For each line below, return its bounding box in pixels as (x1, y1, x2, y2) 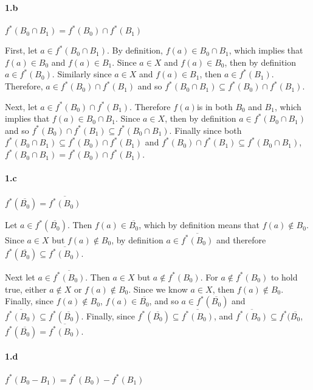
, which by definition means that (139, 218, 260, 231)
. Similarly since (52, 68, 112, 80)
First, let (5, 44, 38, 57)
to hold (270, 270, 298, 283)
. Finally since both (169, 124, 242, 136)
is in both (196, 100, 233, 113)
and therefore (216, 233, 266, 246)
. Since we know (128, 282, 188, 295)
